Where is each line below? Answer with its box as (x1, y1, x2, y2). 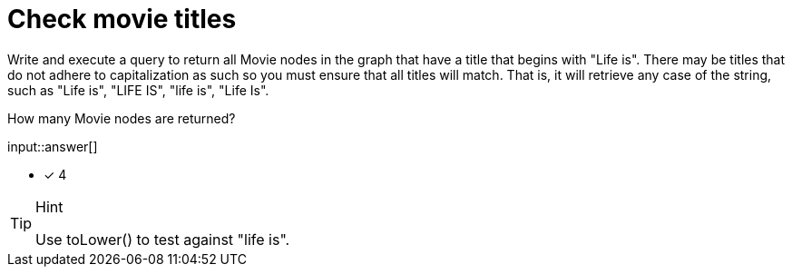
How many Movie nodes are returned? (7, 110, 236, 126)
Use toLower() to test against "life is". (35, 230, 290, 249)
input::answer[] (7, 138, 98, 154)
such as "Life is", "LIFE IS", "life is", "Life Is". (7, 82, 269, 98)
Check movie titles (7, 4, 237, 34)
